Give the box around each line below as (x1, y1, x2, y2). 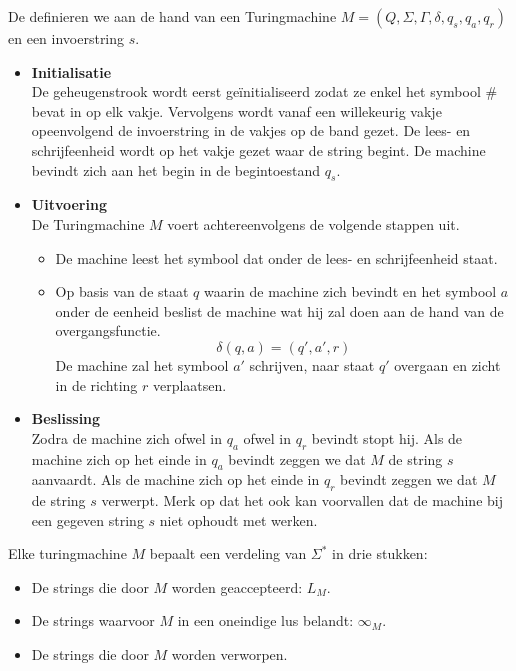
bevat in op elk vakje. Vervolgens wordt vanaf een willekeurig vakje (31, 100, 442, 121)
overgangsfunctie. (55, 320, 161, 341)
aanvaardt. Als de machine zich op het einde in (31, 469, 320, 490)
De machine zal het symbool (55, 354, 229, 375)
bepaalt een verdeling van (149, 543, 307, 564)
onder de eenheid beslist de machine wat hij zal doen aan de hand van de (55, 300, 504, 321)
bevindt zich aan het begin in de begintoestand (31, 159, 321, 180)
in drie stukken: (332, 543, 428, 564)
